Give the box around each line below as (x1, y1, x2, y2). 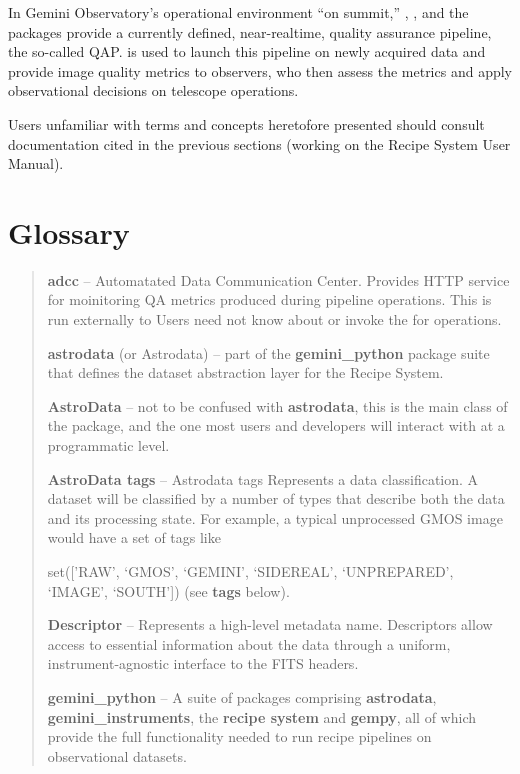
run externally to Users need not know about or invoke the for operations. (47, 309, 502, 330)
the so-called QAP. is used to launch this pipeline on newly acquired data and (8, 41, 486, 62)
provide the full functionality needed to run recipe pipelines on (47, 726, 432, 747)
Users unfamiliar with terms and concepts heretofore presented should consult (8, 113, 485, 134)
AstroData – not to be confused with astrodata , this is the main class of (47, 395, 508, 416)
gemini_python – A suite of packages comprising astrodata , (47, 686, 437, 707)
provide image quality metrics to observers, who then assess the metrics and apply (8, 60, 512, 81)
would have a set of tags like (47, 527, 221, 548)
